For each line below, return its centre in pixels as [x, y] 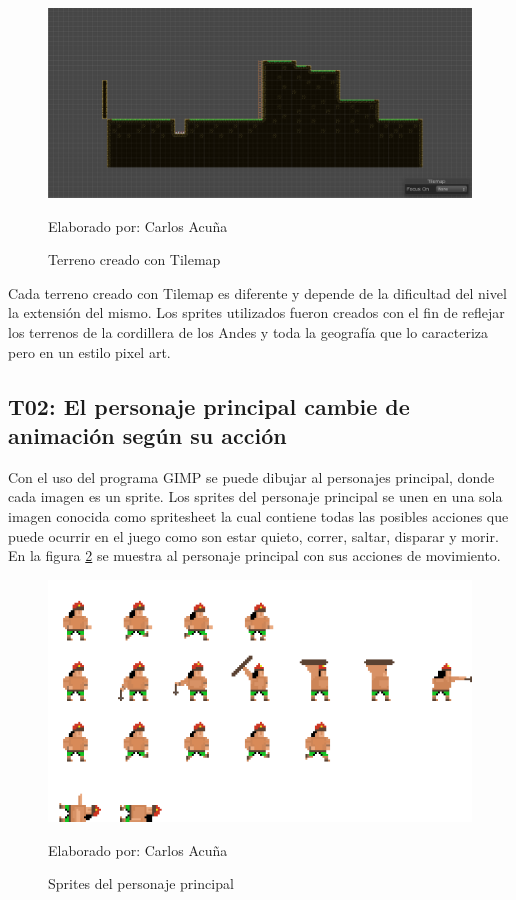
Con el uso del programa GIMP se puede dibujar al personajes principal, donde [251, 476]
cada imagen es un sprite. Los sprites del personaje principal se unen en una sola [255, 496]
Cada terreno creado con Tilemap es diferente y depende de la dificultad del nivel [257, 292]
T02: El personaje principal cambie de [209, 405]
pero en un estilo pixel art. [89, 351]
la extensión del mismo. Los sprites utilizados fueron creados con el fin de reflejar [256, 312]
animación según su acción [147, 434]
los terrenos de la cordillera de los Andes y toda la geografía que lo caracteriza [248, 332]
